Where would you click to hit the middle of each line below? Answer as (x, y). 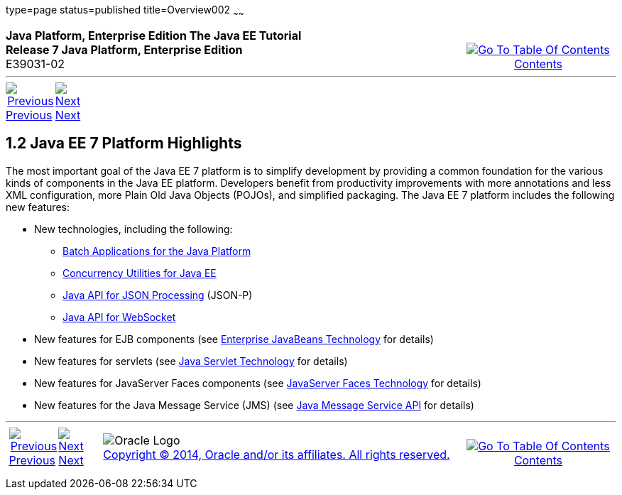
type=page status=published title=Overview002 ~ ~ (125, 11)
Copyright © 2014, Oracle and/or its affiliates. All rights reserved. (277, 454)
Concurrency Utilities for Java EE (140, 273)
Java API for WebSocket (119, 317)
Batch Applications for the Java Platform (157, 251)
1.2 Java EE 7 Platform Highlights (124, 143)
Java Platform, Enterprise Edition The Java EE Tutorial (154, 35)
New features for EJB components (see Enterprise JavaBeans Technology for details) (234, 339)
